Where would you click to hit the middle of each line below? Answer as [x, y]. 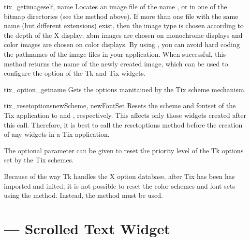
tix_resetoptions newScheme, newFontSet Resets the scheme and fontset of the [120, 105]
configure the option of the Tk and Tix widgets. [75, 73]
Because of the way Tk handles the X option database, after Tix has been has [119, 176]
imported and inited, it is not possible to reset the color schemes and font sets [119, 185]
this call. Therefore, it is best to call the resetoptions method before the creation [123, 124]
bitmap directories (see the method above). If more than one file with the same [121, 16]
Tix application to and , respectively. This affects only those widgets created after [125, 115]
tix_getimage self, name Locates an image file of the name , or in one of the [116, 6]
